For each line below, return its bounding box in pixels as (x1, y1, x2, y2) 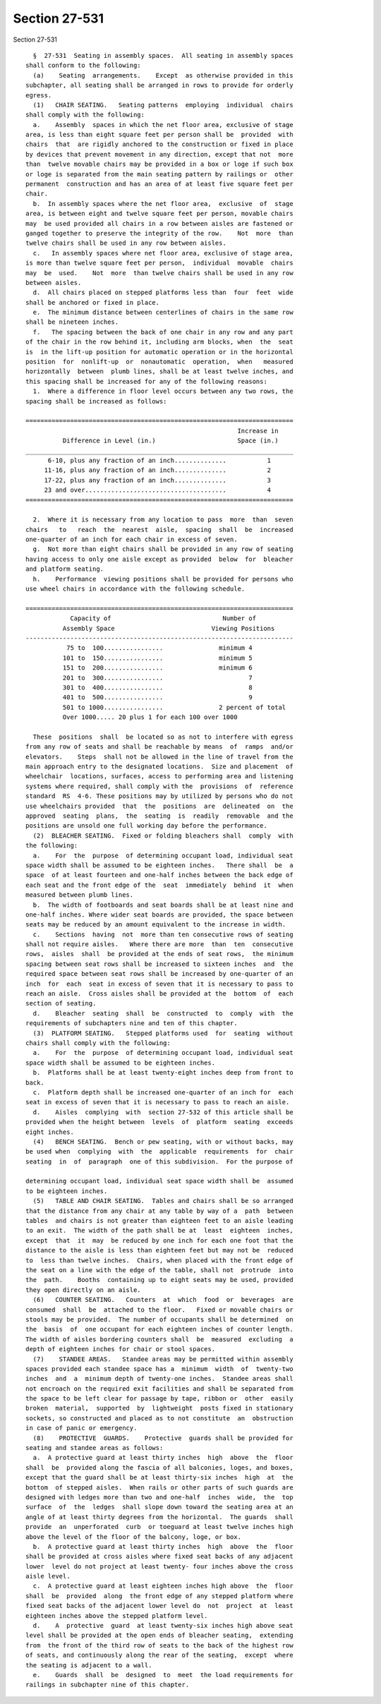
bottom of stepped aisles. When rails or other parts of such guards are (25, 1483, 294, 1492)
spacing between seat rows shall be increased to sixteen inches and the (25, 960, 294, 968)
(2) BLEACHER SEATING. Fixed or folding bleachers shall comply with (32, 831, 294, 840)
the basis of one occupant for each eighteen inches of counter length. (25, 1325, 294, 1334)
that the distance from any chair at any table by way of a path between (25, 1207, 294, 1215)
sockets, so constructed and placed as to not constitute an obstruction (25, 1414, 294, 1422)
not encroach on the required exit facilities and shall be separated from (25, 1384, 294, 1393)
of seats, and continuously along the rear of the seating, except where (25, 1651, 294, 1660)
